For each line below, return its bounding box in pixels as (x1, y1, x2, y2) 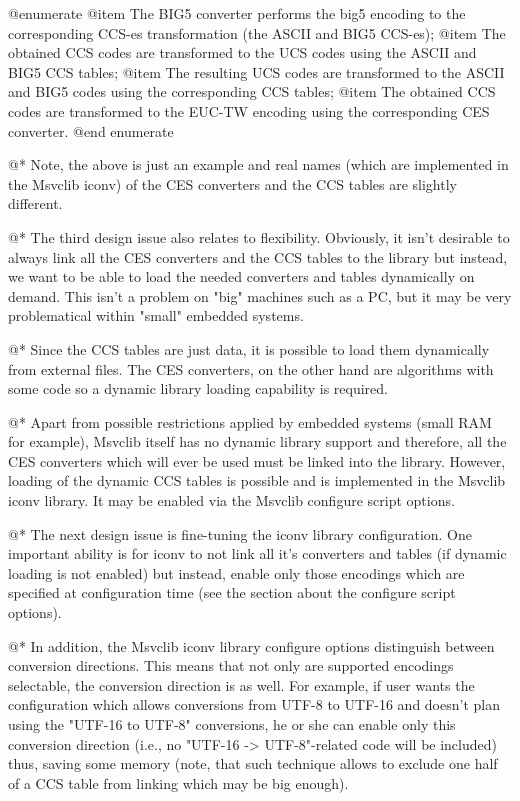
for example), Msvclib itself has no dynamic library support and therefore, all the (8, 431, 507, 452)
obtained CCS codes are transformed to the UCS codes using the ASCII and (8, 42, 477, 63)
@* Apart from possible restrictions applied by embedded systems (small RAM (8, 411, 492, 432)
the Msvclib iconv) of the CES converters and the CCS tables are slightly (8, 173, 457, 194)
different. (8, 193, 63, 214)
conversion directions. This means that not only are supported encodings (8, 655, 454, 676)
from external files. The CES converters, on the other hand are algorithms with (8, 358, 494, 379)
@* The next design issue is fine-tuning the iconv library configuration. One (8, 523, 473, 544)
